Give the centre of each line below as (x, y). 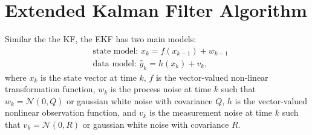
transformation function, (50, 89)
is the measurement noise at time (211, 112)
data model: (115, 64)
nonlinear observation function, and (71, 112)
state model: (115, 51)
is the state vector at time (89, 77)
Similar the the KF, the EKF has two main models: (101, 39)
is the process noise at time (161, 89)
